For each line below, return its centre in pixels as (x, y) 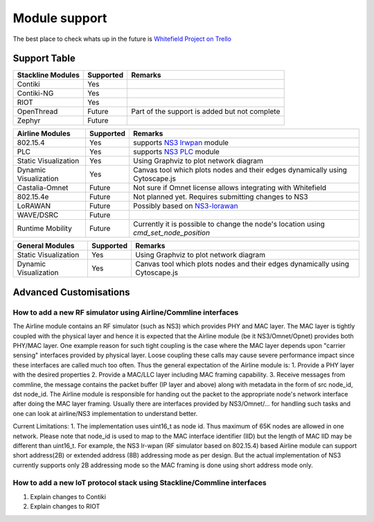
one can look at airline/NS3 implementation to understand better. (105, 413)
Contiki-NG (35, 94)
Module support (60, 18)
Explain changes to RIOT (65, 507)
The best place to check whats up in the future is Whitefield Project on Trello (122, 39)
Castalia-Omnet (43, 188)
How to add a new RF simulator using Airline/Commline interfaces (126, 312)
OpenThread (37, 112)
